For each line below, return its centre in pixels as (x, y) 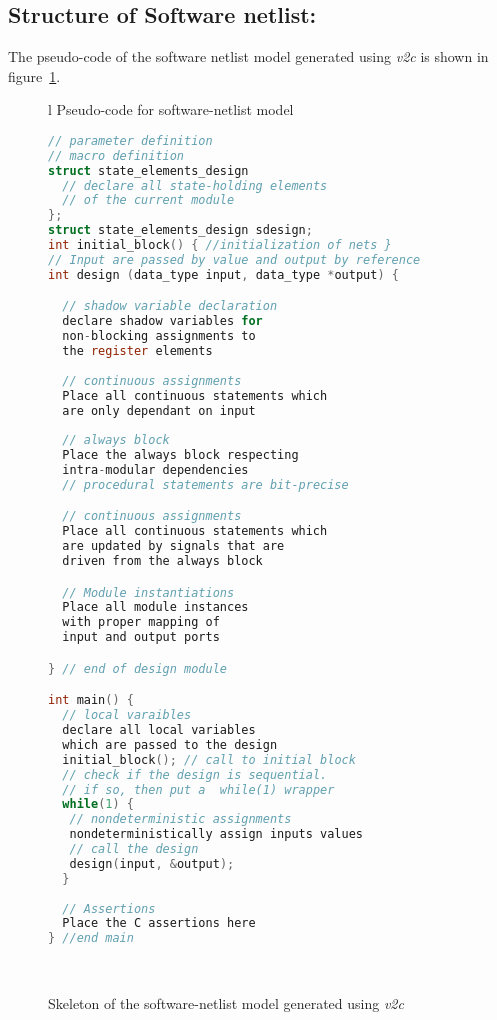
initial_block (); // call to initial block (209, 759)
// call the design (134, 849)
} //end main (91, 938)
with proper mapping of (141, 622)
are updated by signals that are (173, 546)
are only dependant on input (159, 410)
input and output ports (141, 637)
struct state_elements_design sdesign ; (180, 230)
